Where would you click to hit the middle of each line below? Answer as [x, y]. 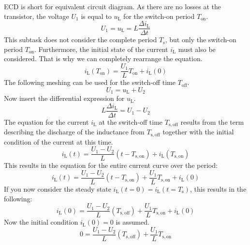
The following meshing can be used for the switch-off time [90, 82]
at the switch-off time [131, 122]
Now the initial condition [41, 222]
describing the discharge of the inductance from [74, 132]
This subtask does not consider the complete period [81, 40]
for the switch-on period [159, 16]
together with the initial [198, 132]
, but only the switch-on [201, 40]
